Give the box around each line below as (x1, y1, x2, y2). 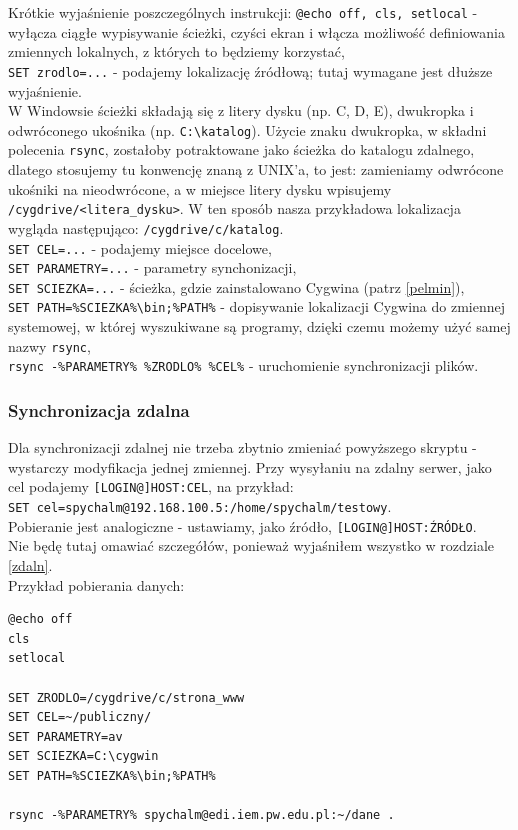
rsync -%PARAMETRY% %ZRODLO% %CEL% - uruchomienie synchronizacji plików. (8, 355, 479, 376)
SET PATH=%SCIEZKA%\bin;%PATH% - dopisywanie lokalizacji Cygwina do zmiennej (8, 296, 506, 317)
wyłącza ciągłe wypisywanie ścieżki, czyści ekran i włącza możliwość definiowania (8, 21, 505, 42)
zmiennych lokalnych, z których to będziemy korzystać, (8, 41, 345, 62)
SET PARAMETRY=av (8, 729, 123, 744)
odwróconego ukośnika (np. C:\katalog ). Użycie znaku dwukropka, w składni (8, 119, 487, 140)
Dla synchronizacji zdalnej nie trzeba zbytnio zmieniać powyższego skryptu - (8, 437, 477, 458)
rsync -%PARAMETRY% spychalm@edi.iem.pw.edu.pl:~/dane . (8, 808, 395, 823)
